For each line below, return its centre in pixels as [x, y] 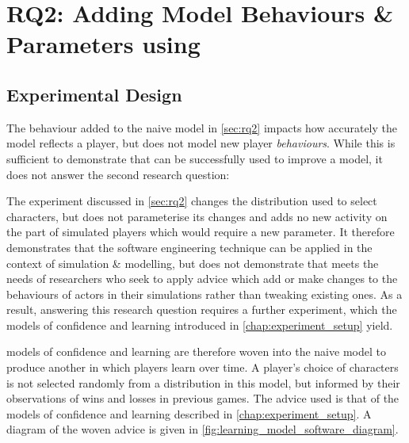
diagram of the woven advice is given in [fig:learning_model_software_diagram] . [203, 429]
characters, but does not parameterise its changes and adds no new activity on [197, 216]
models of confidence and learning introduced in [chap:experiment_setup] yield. [200, 325]
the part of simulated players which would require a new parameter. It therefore [201, 232]
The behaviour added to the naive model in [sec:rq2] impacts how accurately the [202, 127]
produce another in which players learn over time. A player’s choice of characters [203, 367]
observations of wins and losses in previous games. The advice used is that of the [203, 398]
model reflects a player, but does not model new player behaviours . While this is [201, 143]
